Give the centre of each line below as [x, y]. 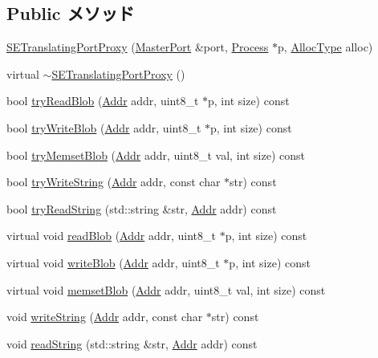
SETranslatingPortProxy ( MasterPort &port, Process [138, 47]
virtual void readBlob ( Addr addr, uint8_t [111, 236]
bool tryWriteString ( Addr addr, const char [114, 182]
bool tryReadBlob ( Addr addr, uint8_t [103, 101]
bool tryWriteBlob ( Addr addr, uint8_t [104, 127]
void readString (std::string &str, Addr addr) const [132, 343]
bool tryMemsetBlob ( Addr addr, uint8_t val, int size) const [156, 155]
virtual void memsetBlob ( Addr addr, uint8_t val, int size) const [166, 289]
